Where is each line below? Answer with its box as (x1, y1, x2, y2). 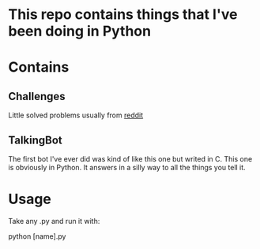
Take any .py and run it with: (8, 216, 100, 225)
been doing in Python (8, 22, 152, 40)
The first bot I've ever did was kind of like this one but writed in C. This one (8, 154, 253, 163)
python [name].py (8, 231, 66, 241)
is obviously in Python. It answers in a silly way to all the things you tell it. (8, 163, 247, 172)
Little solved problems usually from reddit (8, 110, 144, 120)
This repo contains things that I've (8, 6, 238, 24)
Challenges (8, 89, 66, 103)
